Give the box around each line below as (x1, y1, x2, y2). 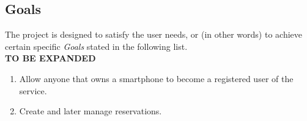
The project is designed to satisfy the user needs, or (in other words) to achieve (5, 28, 303, 41)
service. (19, 84, 47, 97)
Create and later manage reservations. (19, 105, 162, 117)
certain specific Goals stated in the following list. (5, 40, 188, 52)
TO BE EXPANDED (5, 52, 96, 64)
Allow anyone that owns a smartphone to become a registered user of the (19, 72, 294, 85)
